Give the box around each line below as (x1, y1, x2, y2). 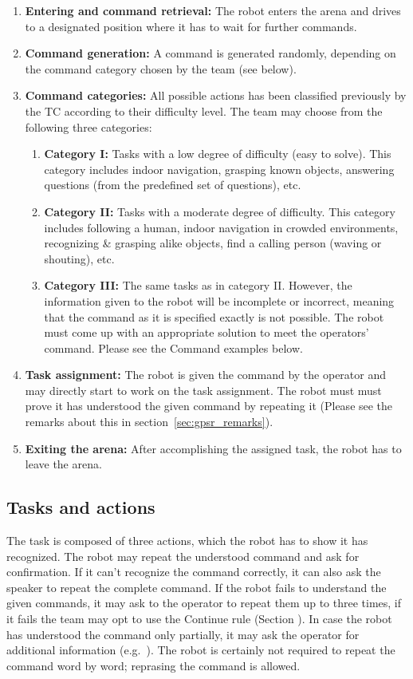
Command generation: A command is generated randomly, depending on (25, 45, 396, 61)
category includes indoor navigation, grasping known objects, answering (44, 160, 395, 177)
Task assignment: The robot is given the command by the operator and (25, 366, 387, 383)
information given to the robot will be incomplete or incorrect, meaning (44, 292, 395, 309)
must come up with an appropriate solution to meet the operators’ (44, 324, 369, 341)
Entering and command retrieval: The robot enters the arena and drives (25, 2, 401, 18)
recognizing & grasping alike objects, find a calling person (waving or (44, 235, 382, 251)
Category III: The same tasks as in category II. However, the (44, 277, 352, 294)
